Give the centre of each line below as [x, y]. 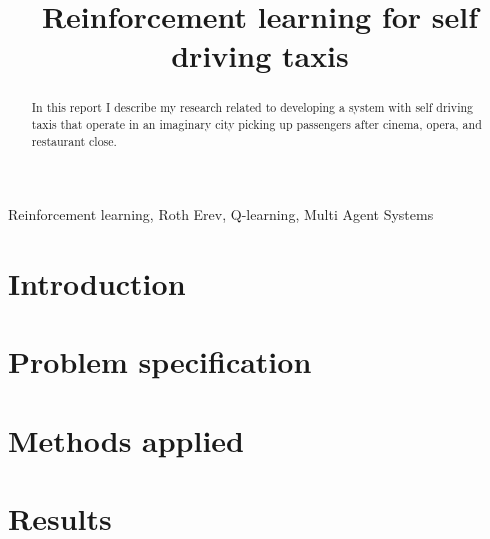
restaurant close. [74, 140]
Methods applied [126, 439]
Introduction [97, 283]
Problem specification [160, 361]
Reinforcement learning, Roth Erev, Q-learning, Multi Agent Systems [221, 214]
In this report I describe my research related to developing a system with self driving [252, 107]
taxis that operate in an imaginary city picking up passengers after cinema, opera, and [256, 124]
